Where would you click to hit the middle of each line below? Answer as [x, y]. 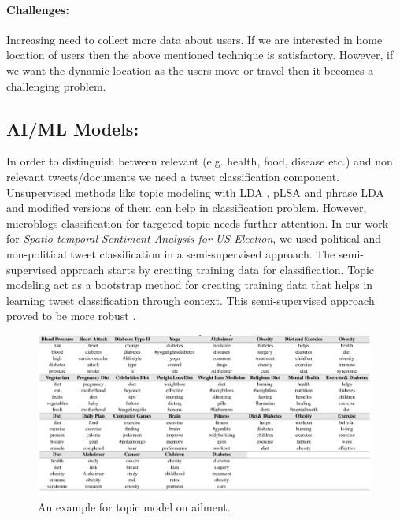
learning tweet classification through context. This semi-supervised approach [191, 300]
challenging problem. [56, 85]
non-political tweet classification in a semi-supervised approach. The [171, 253]
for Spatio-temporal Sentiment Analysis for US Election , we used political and [194, 238]
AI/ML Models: [73, 128]
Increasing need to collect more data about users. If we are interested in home [194, 39]
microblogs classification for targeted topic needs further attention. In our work [198, 223]
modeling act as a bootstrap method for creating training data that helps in [190, 285]
